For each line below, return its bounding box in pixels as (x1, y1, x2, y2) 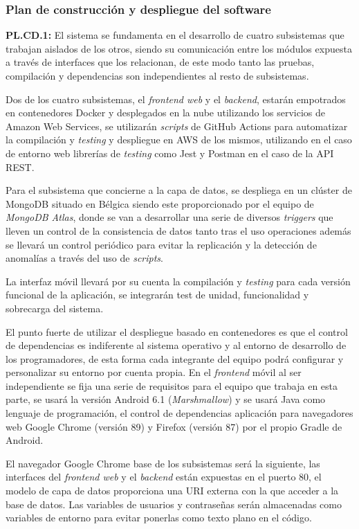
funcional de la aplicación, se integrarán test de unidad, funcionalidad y (6, 287, 309, 302)
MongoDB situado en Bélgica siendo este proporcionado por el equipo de (6, 196, 314, 210)
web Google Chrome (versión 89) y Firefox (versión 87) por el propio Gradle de (6, 419, 342, 433)
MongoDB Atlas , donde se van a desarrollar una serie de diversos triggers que (6, 210, 333, 224)
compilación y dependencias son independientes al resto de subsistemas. (6, 69, 309, 82)
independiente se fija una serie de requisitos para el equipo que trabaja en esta (6, 378, 338, 393)
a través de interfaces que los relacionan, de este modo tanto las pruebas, (6, 55, 315, 69)
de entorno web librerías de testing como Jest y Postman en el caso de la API (6, 145, 334, 160)
